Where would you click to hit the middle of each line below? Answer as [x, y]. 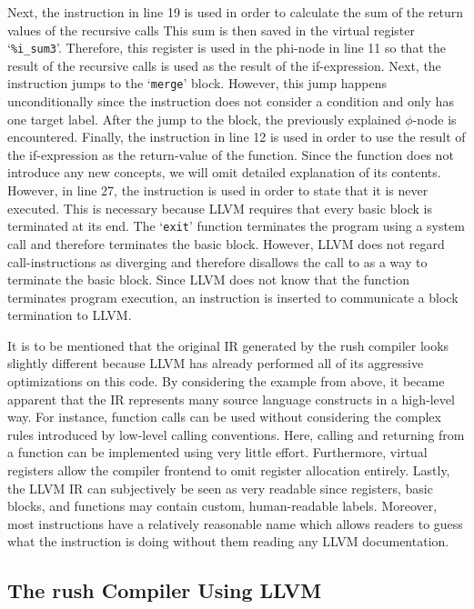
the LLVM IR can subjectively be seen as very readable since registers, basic [220, 488]
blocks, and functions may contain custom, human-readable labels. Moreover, [222, 506]
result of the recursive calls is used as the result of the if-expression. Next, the [224, 65]
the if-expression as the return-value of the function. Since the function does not [231, 154]
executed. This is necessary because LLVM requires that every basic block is [220, 208]
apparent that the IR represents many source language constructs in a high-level [231, 399]
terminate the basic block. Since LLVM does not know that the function [208, 280]
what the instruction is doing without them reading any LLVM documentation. [228, 541]
